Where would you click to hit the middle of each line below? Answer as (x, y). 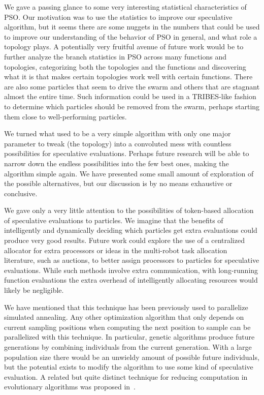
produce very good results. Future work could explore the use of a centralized (124, 240)
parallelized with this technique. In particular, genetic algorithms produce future (129, 337)
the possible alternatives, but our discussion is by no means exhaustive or (118, 183)
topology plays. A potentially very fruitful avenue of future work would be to (124, 47)
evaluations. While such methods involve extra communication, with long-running (131, 270)
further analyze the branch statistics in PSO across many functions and (115, 56)
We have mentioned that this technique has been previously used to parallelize (126, 307)
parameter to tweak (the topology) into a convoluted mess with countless (118, 143)
